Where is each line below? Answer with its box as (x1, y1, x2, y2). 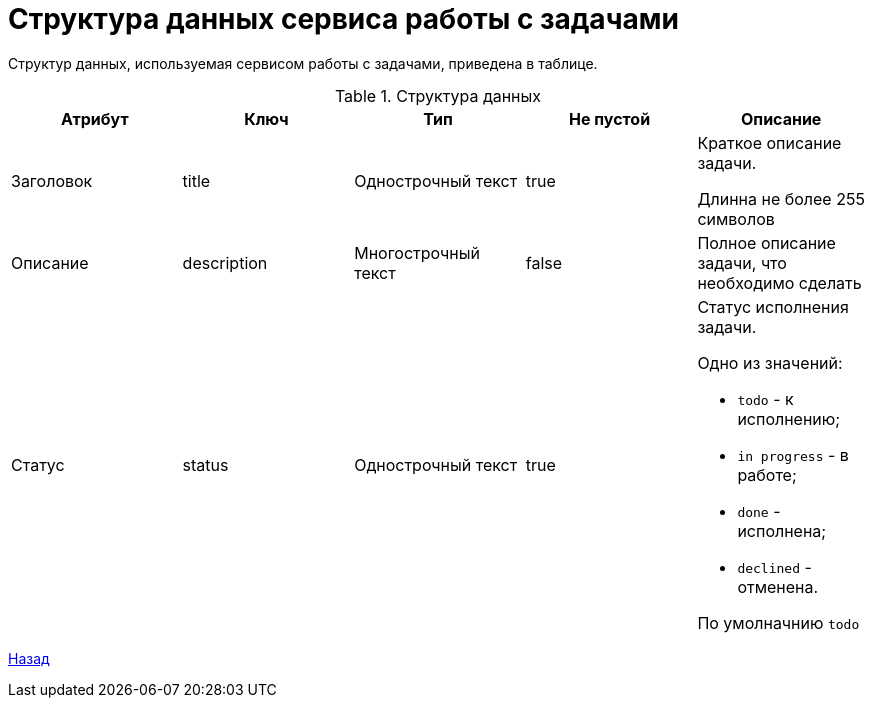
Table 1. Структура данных (334, 85, 542, 106)
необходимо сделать (697, 272, 862, 293)
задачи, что (697, 252, 787, 273)
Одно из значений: (697, 352, 843, 373)
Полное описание (697, 232, 836, 253)
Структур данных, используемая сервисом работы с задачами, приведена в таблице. (8, 54, 598, 72)
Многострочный (354, 242, 480, 263)
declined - (737, 556, 812, 577)
